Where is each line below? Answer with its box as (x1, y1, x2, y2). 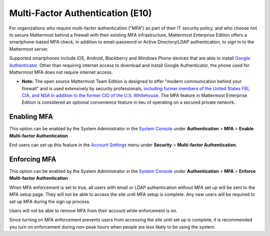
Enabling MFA (9, 113, 53, 121)
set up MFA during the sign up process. (9, 198, 90, 204)
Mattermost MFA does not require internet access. (9, 69, 113, 75)
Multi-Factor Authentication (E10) (9, 8, 152, 19)
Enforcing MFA (9, 155, 56, 163)
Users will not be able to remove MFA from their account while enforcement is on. (9, 208, 177, 213)
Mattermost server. (9, 46, 48, 52)
